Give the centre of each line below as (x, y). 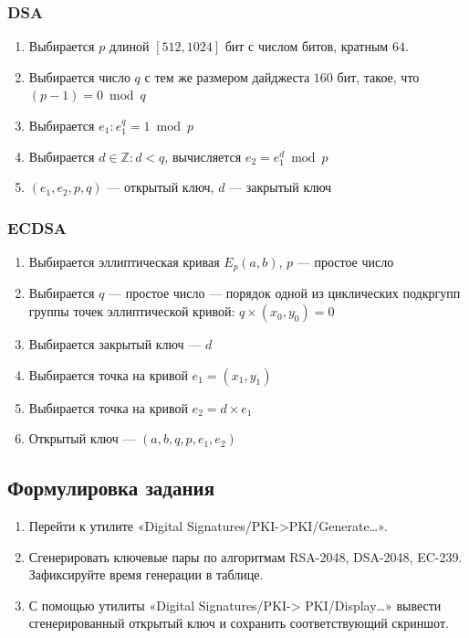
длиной (129, 46)
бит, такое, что (378, 76)
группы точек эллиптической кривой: (132, 311)
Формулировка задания (111, 488)
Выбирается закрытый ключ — (115, 344)
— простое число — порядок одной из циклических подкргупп (285, 293)
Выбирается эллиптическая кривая (124, 261)
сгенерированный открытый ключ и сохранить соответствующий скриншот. (239, 623)
